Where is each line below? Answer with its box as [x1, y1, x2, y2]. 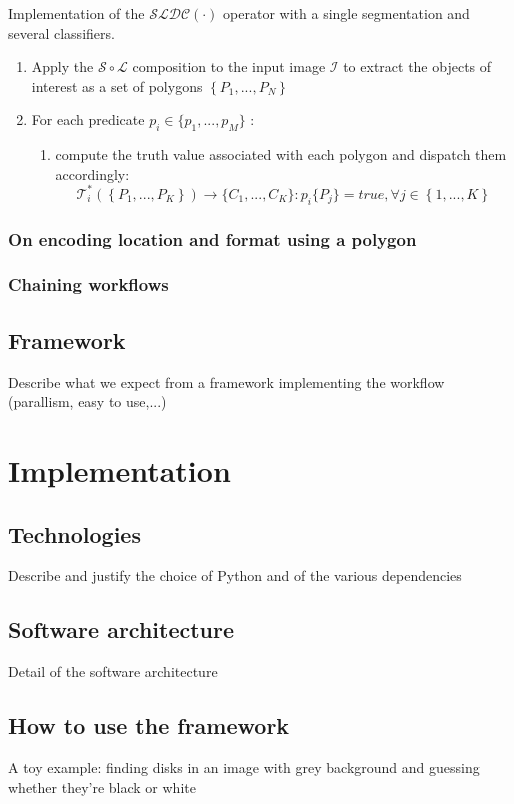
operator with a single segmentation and [223, 3, 470, 23]
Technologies [8, 518, 141, 549]
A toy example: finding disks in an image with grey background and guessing [8, 756, 480, 777]
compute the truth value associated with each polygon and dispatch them [55, 144, 507, 165]
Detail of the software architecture [8, 661, 218, 682]
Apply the [31, 56, 94, 77]
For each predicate [31, 109, 145, 130]
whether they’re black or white [8, 776, 196, 797]
